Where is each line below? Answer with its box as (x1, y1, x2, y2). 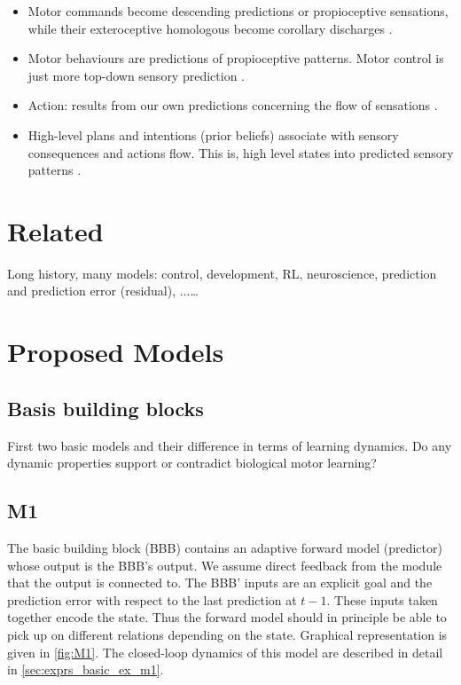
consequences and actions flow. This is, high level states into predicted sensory (27, 143, 454, 161)
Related (7, 212, 104, 248)
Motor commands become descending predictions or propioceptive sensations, (27, 2, 449, 20)
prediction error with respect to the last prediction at (7, 590, 297, 609)
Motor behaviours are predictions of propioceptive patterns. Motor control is (27, 49, 444, 67)
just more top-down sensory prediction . (27, 66, 245, 84)
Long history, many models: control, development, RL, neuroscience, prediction (7, 264, 437, 282)
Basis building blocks (7, 394, 204, 421)
